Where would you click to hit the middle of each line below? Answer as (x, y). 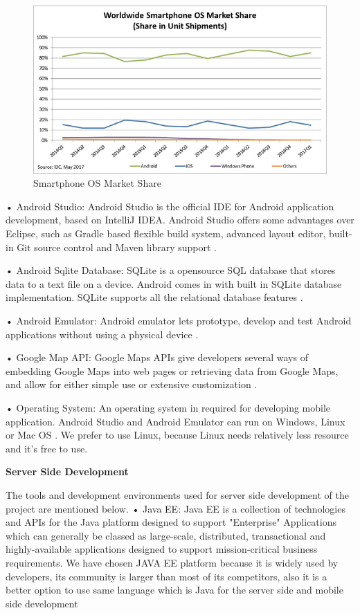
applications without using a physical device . (102, 334)
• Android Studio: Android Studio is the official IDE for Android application (170, 206)
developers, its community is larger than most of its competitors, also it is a (166, 576)
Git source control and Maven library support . (117, 247)
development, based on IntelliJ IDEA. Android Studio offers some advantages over (180, 220)
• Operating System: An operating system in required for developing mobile (168, 407)
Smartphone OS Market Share (97, 183)
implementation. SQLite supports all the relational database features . (154, 297)
